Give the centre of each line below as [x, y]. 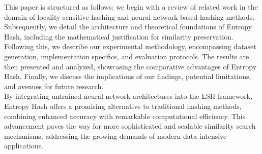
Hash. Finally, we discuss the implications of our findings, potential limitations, [128, 76]
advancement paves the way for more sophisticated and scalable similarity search [130, 126]
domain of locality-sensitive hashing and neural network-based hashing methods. [129, 16]
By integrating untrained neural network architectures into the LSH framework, [128, 96]
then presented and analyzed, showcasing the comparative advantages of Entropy [130, 66]
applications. [24, 146]
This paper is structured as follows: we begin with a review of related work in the [131, 7]
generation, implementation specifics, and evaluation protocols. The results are [127, 56]
